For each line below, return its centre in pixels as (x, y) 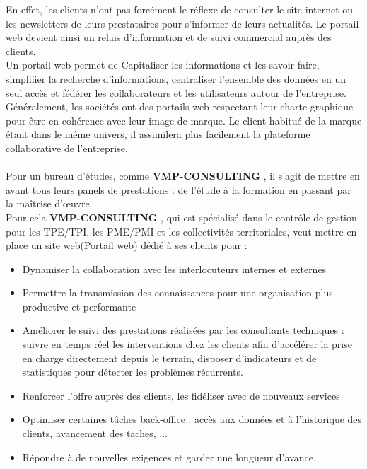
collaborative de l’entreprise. (67, 147)
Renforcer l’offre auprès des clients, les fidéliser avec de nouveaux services (181, 395)
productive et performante (79, 306)
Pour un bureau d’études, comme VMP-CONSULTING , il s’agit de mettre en (183, 176)
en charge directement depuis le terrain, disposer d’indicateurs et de (169, 358)
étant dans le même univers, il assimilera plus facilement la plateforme (158, 134)
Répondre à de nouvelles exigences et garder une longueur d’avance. (169, 457)
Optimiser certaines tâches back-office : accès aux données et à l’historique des (192, 419)
